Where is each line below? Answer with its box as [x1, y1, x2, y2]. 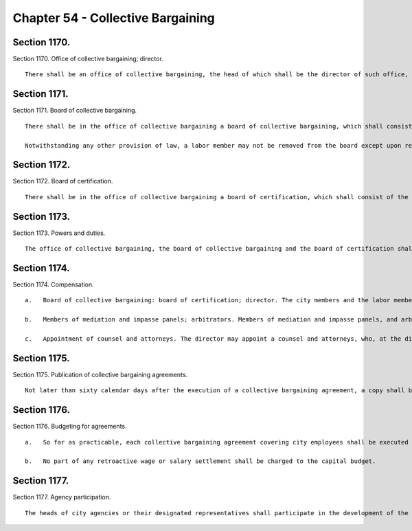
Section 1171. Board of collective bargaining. [12, 106, 137, 115]
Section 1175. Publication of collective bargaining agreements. [12, 370, 188, 379]
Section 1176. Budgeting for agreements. [12, 422, 127, 431]
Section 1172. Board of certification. [12, 177, 113, 185]
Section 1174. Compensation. [12, 280, 94, 289]
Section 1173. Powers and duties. [12, 229, 106, 237]
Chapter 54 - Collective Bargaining [12, 10, 216, 25]
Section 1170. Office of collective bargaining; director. [12, 55, 164, 63]
